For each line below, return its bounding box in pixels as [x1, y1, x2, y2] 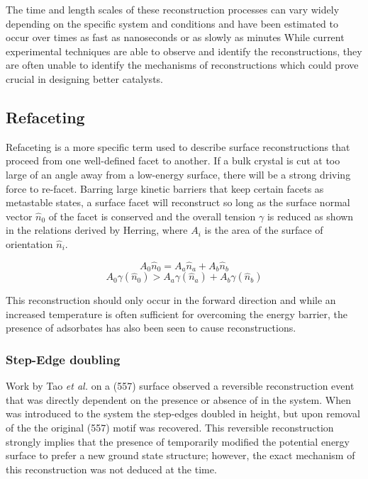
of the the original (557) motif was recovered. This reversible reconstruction [6, 419, 334, 434]
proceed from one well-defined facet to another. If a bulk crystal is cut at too [6, 153, 340, 168]
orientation [6, 236, 53, 251]
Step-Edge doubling [6, 350, 121, 368]
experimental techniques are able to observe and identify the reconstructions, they [6, 43, 362, 58]
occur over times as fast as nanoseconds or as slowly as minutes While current [6, 30, 345, 45]
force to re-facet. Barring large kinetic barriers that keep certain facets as [6, 181, 324, 196]
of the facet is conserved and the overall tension [48, 208, 256, 223]
